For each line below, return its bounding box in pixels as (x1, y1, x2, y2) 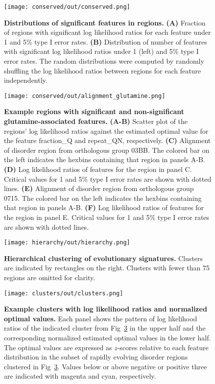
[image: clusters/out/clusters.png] (4, 289, 123, 297)
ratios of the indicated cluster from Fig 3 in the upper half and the (4, 323, 206, 333)
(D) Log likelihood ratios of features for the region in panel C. (4, 164, 192, 174)
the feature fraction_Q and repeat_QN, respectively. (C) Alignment (4, 135, 211, 145)
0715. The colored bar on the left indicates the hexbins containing (4, 192, 202, 203)
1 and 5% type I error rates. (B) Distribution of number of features (4, 36, 207, 47)
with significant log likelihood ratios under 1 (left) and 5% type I (4, 46, 199, 56)
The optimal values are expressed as (4, 342, 112, 352)
